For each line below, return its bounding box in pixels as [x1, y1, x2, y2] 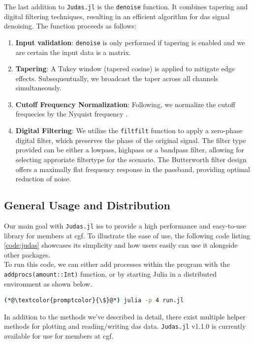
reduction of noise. [15, 173, 71, 184]
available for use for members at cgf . [4, 331, 114, 341]
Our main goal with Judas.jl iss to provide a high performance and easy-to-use [4, 220, 246, 230]
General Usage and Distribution [4, 198, 170, 213]
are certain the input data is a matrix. [15, 47, 131, 57]
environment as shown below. [4, 278, 93, 288]
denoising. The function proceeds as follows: [4, 21, 136, 31]
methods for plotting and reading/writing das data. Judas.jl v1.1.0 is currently [4, 321, 246, 331]
